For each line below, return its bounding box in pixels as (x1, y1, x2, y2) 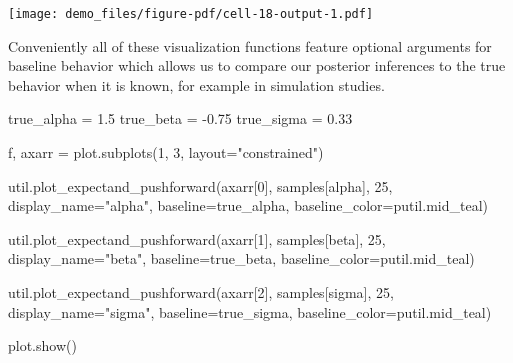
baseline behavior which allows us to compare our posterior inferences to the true (8, 55, 506, 76)
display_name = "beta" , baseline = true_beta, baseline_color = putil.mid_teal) (8, 248, 475, 269)
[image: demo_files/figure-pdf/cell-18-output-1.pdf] (8, 7, 374, 21)
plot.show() (8, 335, 77, 356)
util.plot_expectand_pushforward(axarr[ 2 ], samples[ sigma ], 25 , (8, 282, 394, 302)
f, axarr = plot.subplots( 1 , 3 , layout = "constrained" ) (8, 142, 324, 163)
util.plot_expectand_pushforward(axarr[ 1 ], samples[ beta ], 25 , (8, 228, 386, 249)
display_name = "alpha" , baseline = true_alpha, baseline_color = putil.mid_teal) (8, 195, 488, 216)
